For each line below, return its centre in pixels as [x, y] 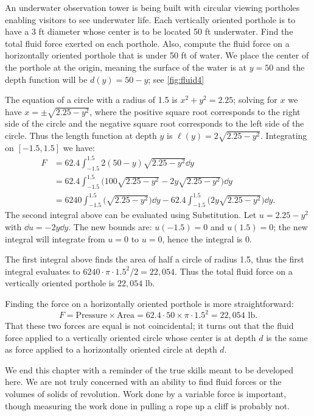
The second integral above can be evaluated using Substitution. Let [131, 215]
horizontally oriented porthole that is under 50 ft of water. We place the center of [157, 55]
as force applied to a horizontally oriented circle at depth [111, 349]
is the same [287, 337]
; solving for [255, 100]
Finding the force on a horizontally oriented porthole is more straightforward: [149, 303]
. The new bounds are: [110, 226]
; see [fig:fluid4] [176, 79]
